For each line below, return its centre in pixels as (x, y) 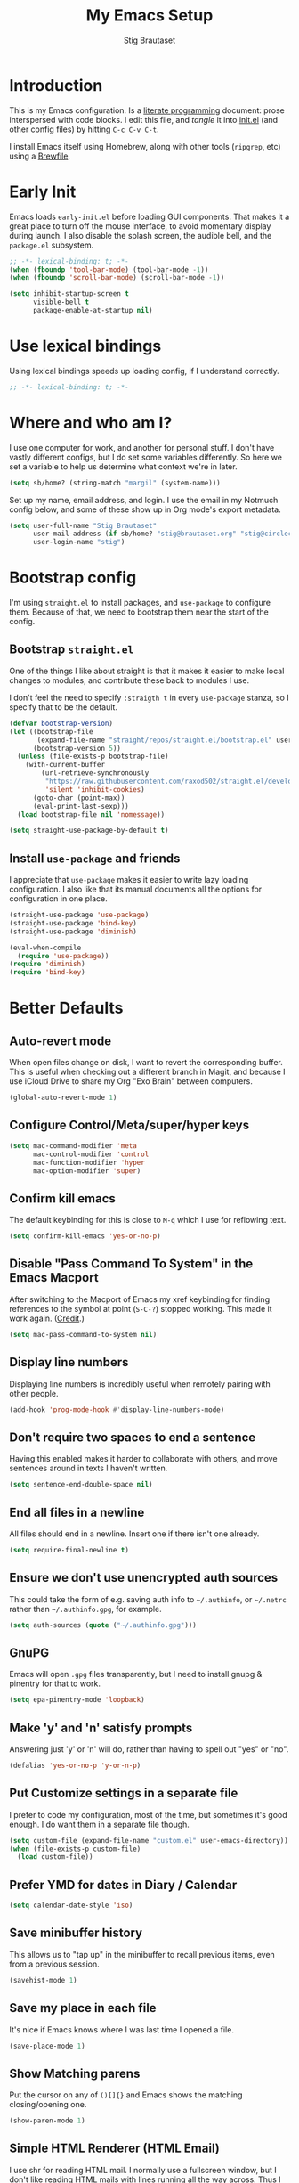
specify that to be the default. (64, 707)
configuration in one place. (59, 899)
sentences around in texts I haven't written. (89, 1468)
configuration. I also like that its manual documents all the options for (136, 889)
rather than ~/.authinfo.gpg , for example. (85, 1609)
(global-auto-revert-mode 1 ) (63, 1098)
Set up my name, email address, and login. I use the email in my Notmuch (144, 500)
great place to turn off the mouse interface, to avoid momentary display (140, 226)
